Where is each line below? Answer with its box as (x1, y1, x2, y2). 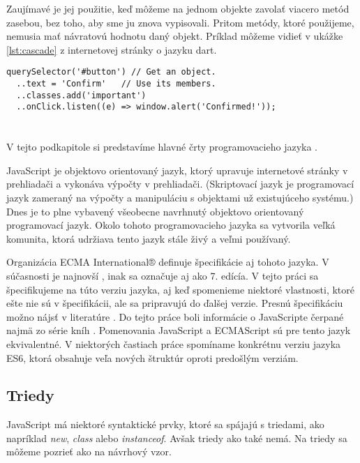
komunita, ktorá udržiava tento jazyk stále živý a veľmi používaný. (6, 231, 291, 245)
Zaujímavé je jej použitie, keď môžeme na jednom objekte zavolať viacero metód (6, 1, 350, 15)
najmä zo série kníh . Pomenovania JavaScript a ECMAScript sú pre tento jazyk (6, 323, 351, 337)
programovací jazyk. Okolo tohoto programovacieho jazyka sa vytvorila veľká (6, 218, 336, 232)
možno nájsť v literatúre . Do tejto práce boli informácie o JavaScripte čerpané (6, 309, 344, 324)
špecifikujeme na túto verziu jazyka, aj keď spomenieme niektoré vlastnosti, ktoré (6, 282, 354, 296)
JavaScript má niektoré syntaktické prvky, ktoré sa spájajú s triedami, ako (6, 417, 324, 432)
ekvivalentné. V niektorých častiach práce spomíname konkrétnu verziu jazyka (6, 336, 341, 351)
